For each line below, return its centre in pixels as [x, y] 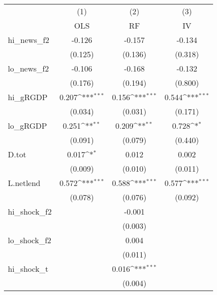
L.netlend [24, 183]
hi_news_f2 [29, 40]
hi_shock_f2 [30, 211]
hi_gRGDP [28, 97]
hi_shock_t [28, 269]
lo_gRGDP [28, 126]
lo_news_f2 [29, 68]
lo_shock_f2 [30, 240]
